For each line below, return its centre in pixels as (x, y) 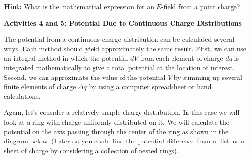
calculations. (22, 96)
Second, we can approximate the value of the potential (85, 77)
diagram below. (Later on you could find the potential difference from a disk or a (124, 141)
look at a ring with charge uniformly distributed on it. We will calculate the (117, 121)
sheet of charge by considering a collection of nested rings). (91, 150)
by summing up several (208, 77)
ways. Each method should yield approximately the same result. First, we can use (125, 48)
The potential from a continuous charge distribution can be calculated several (119, 39)
